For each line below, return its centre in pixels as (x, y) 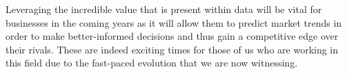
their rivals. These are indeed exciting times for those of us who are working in (172, 49)
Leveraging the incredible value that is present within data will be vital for (164, 9)
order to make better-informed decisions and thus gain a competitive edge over (172, 36)
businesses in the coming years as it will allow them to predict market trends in (174, 22)
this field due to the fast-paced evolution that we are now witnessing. (152, 63)
